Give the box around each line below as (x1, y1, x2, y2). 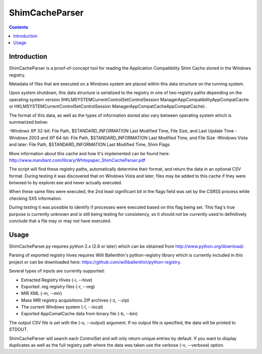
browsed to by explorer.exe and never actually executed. (9, 180, 122, 186)
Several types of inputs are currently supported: (9, 268, 105, 274)
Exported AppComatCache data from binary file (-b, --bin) (21, 311, 138, 317)
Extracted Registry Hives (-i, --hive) (21, 277, 93, 283)
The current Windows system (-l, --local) (21, 304, 103, 310)
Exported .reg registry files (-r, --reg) (21, 284, 95, 290)
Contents (9, 24, 29, 30)
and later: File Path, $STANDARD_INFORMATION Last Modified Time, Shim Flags (9, 142, 170, 147)
